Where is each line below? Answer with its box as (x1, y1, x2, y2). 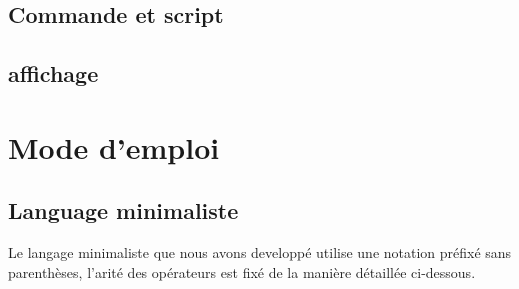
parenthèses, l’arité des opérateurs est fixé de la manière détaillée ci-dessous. (8, 261, 476, 282)
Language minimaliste (8, 195, 239, 226)
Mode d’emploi (8, 126, 220, 167)
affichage (8, 58, 99, 89)
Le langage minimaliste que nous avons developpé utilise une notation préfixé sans (8, 242, 512, 263)
